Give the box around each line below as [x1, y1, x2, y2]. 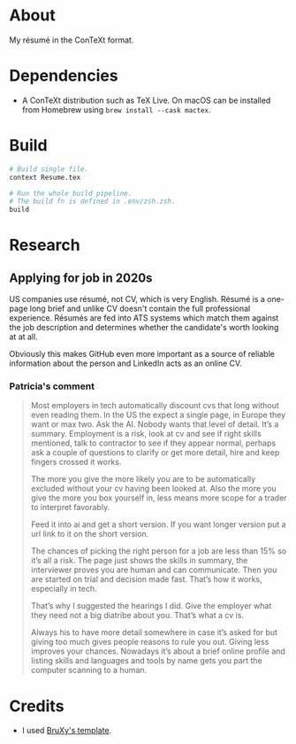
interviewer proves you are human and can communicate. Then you [30, 564, 277, 576]
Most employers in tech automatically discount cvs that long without [30, 400, 280, 411]
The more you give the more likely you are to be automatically [30, 474, 256, 484]
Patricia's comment [9, 380, 95, 392]
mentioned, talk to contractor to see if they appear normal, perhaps [30, 438, 277, 448]
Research [9, 236, 81, 255]
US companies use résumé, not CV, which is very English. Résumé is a [9, 294, 265, 305]
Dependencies [9, 66, 118, 86]
